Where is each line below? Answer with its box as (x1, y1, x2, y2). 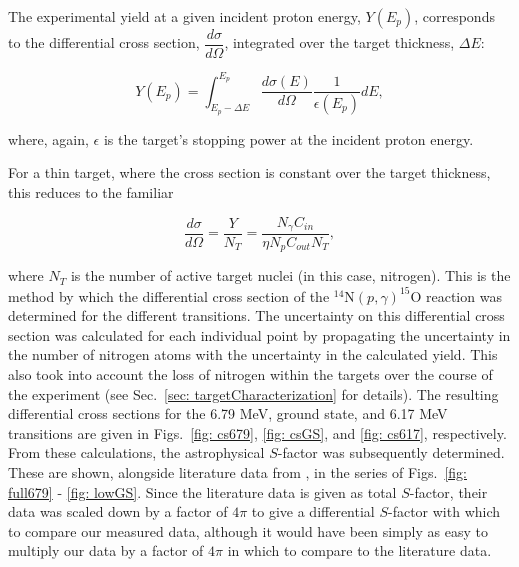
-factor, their (409, 481, 488, 502)
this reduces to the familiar (8, 181, 174, 202)
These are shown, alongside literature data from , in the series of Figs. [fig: (8, 461, 467, 482)
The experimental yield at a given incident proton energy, (8, 6, 361, 26)
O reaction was (410, 285, 502, 306)
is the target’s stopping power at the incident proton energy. (103, 128, 474, 149)
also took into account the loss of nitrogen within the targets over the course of (8, 363, 493, 384)
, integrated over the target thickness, (224, 32, 455, 53)
